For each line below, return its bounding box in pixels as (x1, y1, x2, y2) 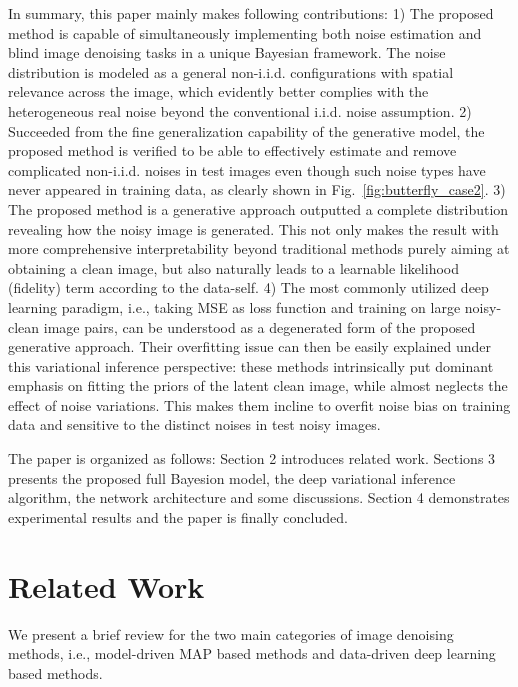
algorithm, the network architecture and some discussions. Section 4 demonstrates (8, 487, 510, 508)
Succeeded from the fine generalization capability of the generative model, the (8, 120, 485, 141)
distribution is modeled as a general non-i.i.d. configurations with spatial (8, 61, 454, 82)
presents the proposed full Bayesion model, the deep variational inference (8, 467, 456, 488)
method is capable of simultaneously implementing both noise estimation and (8, 22, 482, 43)
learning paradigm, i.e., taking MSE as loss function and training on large (8, 296, 461, 317)
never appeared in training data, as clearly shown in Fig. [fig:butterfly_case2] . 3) (8, 179, 506, 200)
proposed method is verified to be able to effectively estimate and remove (8, 140, 457, 161)
